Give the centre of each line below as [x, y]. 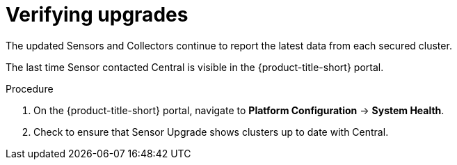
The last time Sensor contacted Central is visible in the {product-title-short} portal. [195, 67]
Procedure [30, 88]
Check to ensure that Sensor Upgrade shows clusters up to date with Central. [211, 132]
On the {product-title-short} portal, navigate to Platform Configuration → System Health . [239, 110]
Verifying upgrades [97, 15]
